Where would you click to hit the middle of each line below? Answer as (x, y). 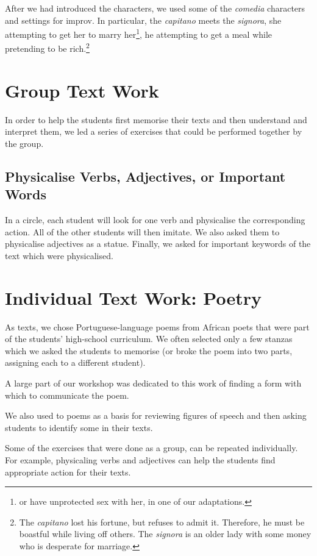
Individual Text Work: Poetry (133, 297)
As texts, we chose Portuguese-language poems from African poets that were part (157, 326)
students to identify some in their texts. (79, 427)
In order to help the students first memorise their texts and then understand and (156, 119)
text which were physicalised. (59, 255)
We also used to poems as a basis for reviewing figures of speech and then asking (156, 415)
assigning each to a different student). (75, 362)
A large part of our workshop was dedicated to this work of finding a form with (153, 383)
